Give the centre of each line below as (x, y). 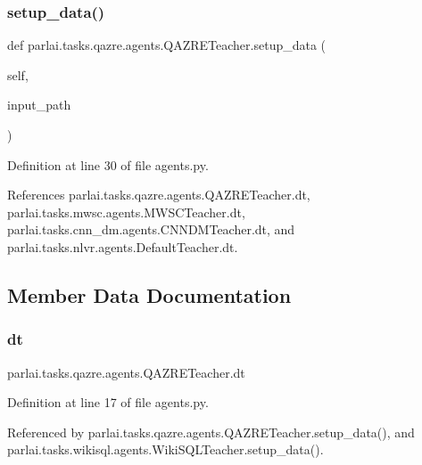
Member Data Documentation (149, 294)
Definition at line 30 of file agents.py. (108, 164)
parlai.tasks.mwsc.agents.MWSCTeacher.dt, (126, 212)
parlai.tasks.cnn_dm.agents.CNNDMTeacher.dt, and (151, 229)
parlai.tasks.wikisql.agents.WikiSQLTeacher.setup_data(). (165, 449)
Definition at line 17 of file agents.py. (108, 402)
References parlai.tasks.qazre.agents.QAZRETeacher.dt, (159, 195)
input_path (39, 105)
